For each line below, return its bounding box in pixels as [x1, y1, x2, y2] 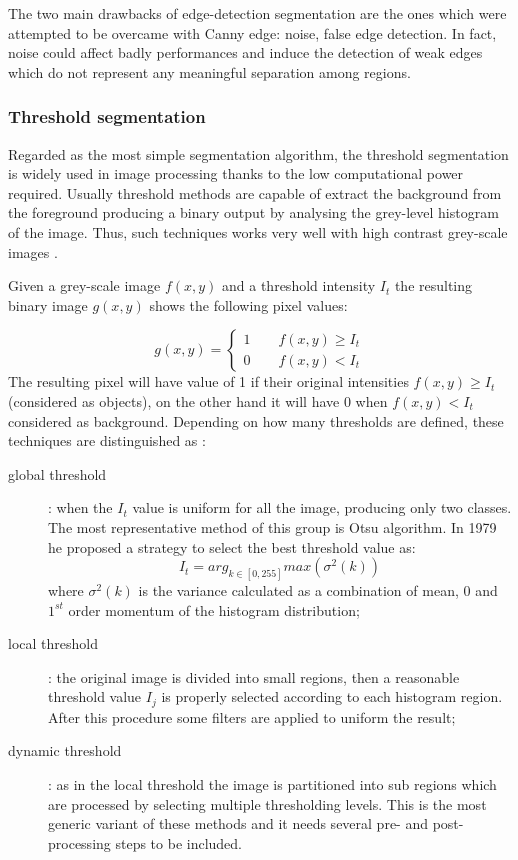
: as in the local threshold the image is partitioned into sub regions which [48, 773, 497, 794]
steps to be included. [115, 832, 243, 853]
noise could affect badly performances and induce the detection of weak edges [8, 42, 483, 63]
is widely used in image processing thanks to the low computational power [8, 163, 464, 184]
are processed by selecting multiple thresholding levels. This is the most [48, 793, 487, 814]
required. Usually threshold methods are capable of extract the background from [8, 182, 502, 203]
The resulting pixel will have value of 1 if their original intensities [8, 371, 409, 392]
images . [8, 241, 58, 262]
